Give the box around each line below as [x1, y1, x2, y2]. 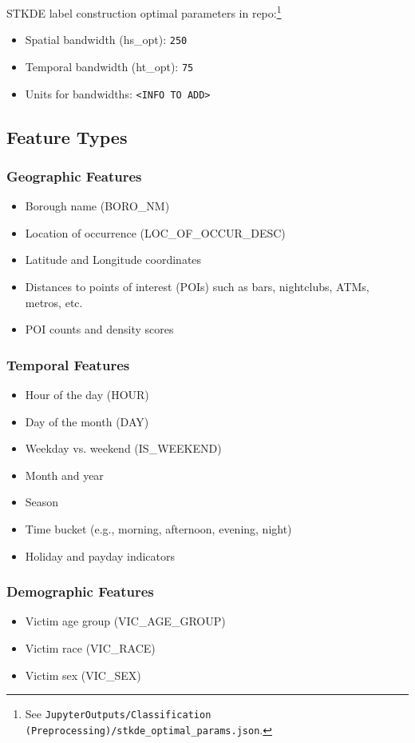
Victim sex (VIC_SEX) [25, 666, 141, 683]
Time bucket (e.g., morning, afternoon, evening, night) [25, 520, 292, 537]
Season [25, 493, 59, 510]
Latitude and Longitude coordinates [25, 251, 202, 268]
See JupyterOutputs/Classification [25, 705, 211, 722]
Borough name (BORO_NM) [25, 198, 170, 214]
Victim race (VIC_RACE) [25, 639, 156, 656]
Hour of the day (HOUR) [25, 386, 149, 402]
